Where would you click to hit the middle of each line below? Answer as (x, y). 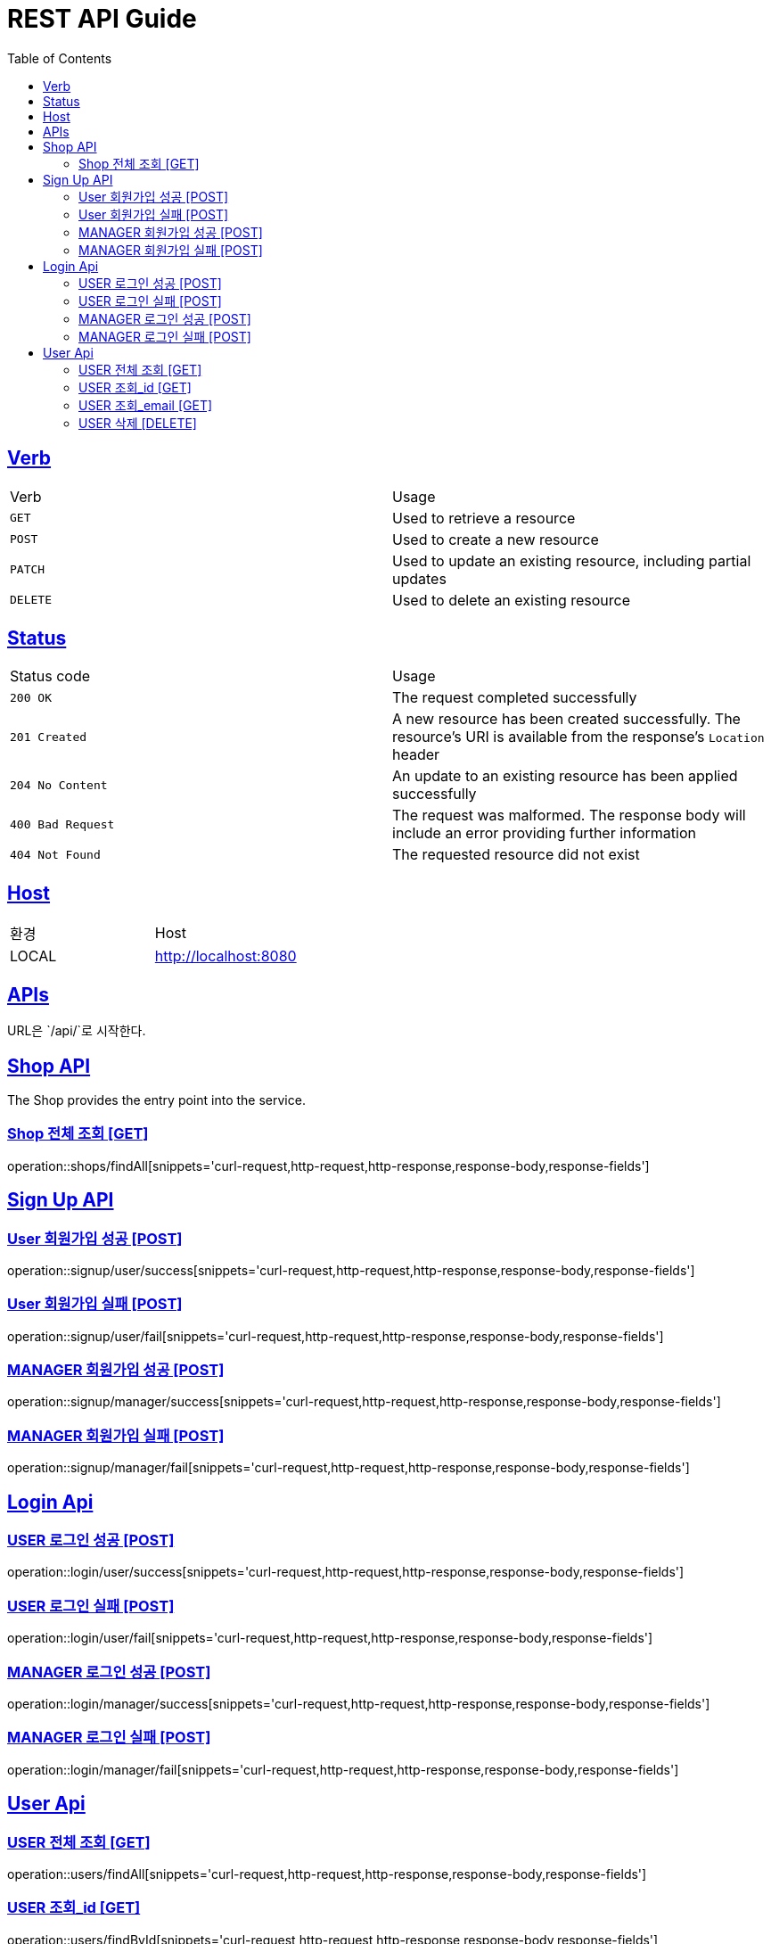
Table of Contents (60, 58)
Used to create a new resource (496, 539)
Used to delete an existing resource (512, 600)
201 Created (49, 737)
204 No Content (59, 785)
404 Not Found (55, 854)
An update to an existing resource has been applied (565, 776)
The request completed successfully (515, 698)
